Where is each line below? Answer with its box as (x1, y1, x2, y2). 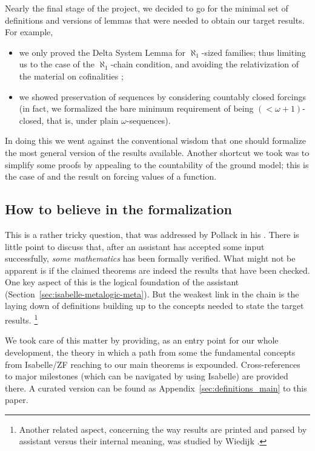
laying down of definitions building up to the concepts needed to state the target (5, 299, 304, 312)
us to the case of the (19, 58, 94, 70)
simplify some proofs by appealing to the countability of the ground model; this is (5, 158, 309, 171)
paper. (5, 393, 28, 406)
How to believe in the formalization (5, 200, 232, 219)
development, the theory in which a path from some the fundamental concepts (5, 345, 296, 358)
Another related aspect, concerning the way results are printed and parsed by (19, 422, 307, 435)
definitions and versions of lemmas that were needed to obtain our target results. (5, 13, 305, 26)
